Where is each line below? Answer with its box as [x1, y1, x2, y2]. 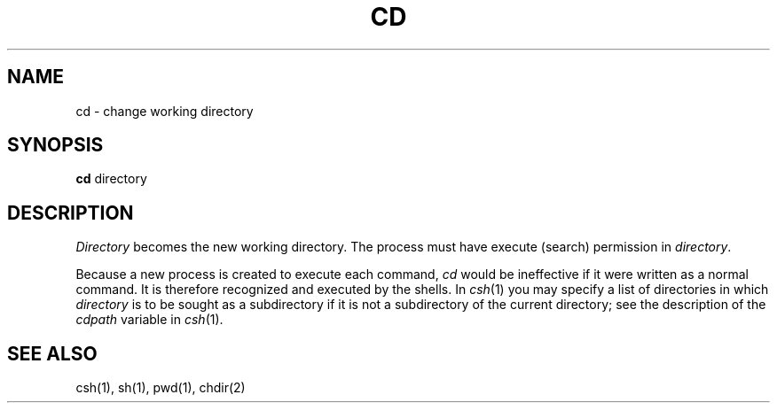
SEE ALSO [7, 342, 98, 365]
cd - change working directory [75, 103, 254, 119]
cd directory [75, 171, 147, 187]
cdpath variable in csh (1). [75, 312, 224, 328]
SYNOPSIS [7, 134, 104, 157]
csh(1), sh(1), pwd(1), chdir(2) [75, 380, 246, 396]
